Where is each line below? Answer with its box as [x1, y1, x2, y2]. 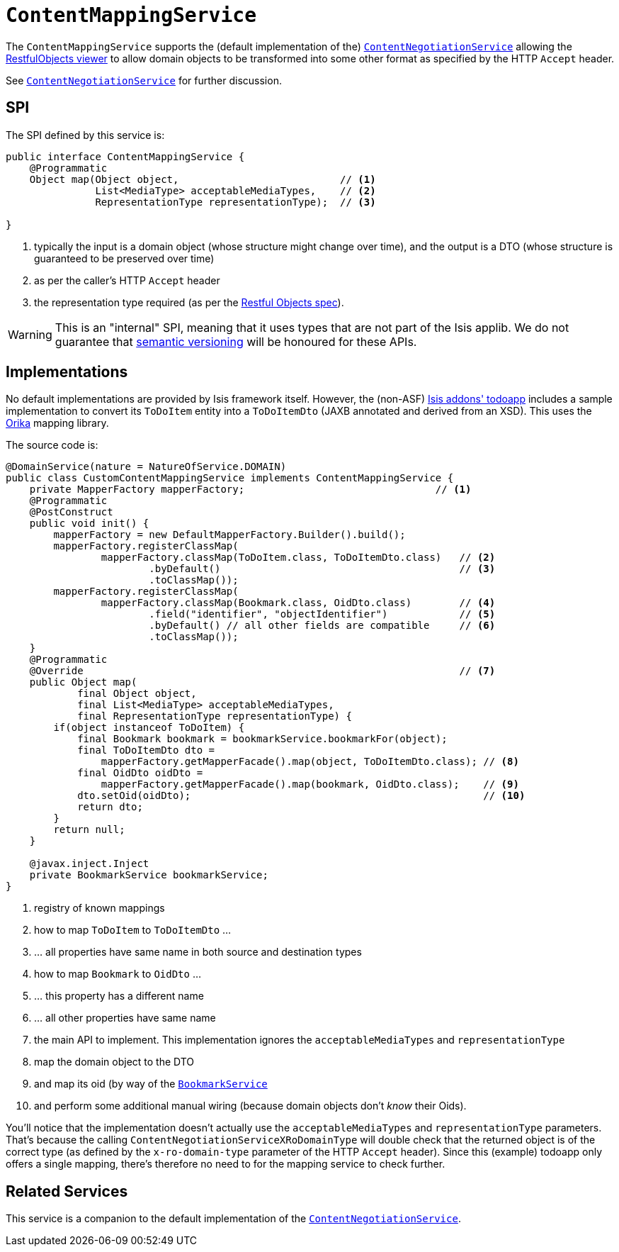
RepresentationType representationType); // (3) [95, 196, 376, 208]
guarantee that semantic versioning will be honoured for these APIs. [55, 334, 417, 349]
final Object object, [77, 688, 197, 700]
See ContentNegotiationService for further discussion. [6, 74, 282, 86]
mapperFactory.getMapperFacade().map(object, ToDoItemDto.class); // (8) [101, 756, 519, 768]
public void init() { [29, 518, 149, 530]
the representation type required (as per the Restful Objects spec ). [34, 296, 344, 308]
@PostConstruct [29, 506, 113, 518]
